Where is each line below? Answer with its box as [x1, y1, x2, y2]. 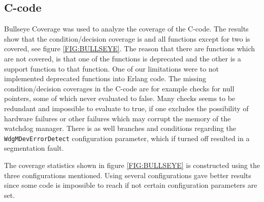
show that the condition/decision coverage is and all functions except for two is [4, 33, 250, 44]
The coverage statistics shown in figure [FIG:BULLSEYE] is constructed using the [4, 159, 260, 170]
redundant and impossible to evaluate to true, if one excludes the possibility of [4, 103, 249, 113]
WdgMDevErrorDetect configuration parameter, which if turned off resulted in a [4, 132, 250, 143]
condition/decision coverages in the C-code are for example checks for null [4, 83, 235, 93]
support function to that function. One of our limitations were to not [4, 63, 219, 74]
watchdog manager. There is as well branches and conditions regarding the [4, 123, 237, 133]
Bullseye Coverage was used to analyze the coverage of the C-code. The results [4, 23, 249, 34]
